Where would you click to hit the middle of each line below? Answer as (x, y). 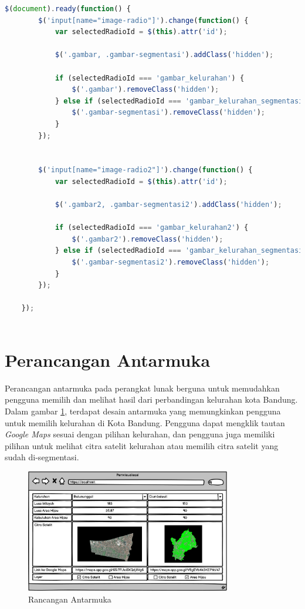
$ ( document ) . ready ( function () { (68, 9)
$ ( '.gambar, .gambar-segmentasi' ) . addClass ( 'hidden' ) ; (164, 55)
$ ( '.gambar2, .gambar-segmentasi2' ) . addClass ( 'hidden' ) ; (168, 205)
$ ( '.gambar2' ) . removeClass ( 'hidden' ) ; (148, 239)
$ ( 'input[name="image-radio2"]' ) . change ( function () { (145, 170)
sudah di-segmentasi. (42, 457)
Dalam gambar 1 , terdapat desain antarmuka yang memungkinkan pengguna (143, 411)
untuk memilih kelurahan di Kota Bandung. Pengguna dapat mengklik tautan (145, 422)
